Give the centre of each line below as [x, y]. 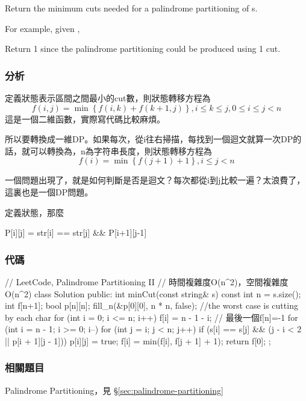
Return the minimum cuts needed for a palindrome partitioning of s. [131, 8]
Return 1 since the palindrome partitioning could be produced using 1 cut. [143, 49]
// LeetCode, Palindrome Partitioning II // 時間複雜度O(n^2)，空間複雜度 [147, 281]
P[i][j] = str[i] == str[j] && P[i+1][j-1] [76, 232]
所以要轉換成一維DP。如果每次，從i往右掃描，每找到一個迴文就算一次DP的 [153, 139]
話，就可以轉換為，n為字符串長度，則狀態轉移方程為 [108, 150]
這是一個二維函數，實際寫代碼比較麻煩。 [85, 118]
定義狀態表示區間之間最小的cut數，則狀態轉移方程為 [108, 98]
